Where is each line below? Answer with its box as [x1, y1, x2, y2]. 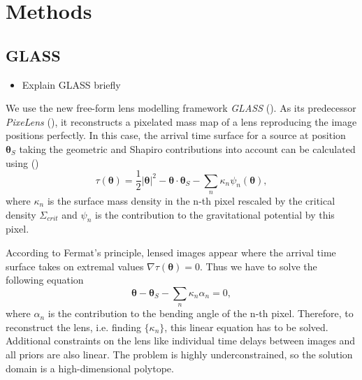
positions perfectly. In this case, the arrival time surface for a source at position [6, 128, 346, 142]
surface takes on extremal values [6, 258, 144, 273]
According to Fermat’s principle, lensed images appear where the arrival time [6, 244, 336, 259]
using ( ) [6, 155, 39, 170]
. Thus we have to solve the [199, 258, 317, 273]
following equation [6, 272, 84, 287]
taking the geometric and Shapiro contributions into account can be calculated [19, 141, 356, 156]
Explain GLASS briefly [22, 77, 121, 92]
